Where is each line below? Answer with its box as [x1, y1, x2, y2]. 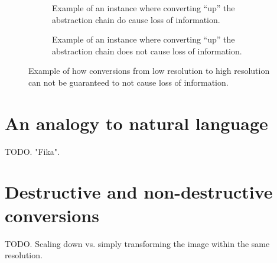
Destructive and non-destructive [5, 180, 273, 204]
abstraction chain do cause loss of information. [52, 13, 220, 25]
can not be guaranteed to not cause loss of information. [28, 76, 229, 88]
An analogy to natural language [5, 111, 268, 135]
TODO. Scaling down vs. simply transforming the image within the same [5, 237, 270, 249]
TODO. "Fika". [5, 145, 60, 157]
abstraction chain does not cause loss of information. [52, 44, 242, 57]
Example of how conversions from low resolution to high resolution [28, 64, 270, 77]
